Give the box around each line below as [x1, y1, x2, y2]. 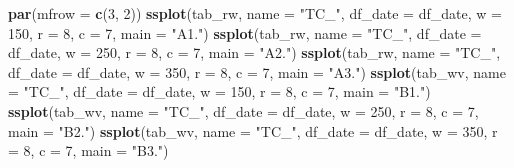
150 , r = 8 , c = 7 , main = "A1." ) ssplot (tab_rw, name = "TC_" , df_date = [8, 22, 482, 43]
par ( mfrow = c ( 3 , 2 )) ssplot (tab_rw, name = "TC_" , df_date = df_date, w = [8, 3, 502, 23]
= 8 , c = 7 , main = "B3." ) [8, 140, 169, 161]
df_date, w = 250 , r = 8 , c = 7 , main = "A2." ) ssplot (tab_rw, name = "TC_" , [8, 42, 501, 63]
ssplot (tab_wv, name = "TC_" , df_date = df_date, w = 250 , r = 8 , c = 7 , [8, 100, 479, 121]
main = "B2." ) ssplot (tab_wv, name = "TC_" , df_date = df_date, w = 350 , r [8, 120, 498, 141]
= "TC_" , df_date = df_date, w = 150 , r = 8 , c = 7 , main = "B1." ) [8, 81, 431, 102]
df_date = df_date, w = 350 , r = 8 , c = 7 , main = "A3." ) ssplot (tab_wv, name [8, 61, 506, 82]
